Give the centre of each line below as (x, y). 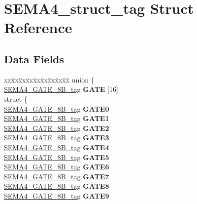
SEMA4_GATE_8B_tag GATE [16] (61, 89)
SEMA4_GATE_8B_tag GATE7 (57, 176)
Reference (38, 27)
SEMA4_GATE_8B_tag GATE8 (57, 186)
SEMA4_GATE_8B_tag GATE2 (57, 128)
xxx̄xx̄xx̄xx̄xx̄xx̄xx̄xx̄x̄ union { (49, 79)
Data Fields (34, 59)
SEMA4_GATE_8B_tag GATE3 (57, 138)
